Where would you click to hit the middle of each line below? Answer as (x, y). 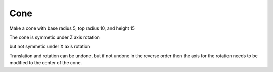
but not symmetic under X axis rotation (50, 47)
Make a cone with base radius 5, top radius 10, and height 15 (72, 28)
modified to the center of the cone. (46, 63)
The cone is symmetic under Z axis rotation (54, 37)
